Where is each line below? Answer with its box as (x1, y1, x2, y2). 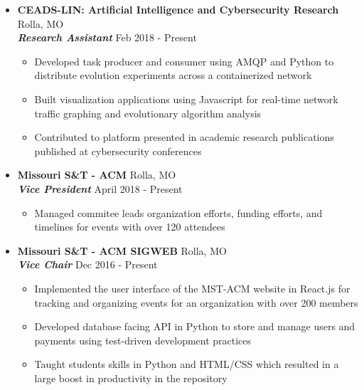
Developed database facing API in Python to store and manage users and (34, 319, 355, 334)
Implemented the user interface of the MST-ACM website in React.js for (34, 280, 350, 295)
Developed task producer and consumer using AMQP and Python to (34, 53, 334, 68)
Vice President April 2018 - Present (17, 181, 183, 196)
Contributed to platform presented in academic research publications (34, 130, 334, 144)
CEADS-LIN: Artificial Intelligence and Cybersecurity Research (17, 2, 339, 16)
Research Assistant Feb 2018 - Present (17, 30, 197, 45)
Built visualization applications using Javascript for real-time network (34, 91, 338, 106)
